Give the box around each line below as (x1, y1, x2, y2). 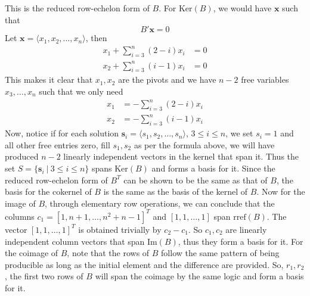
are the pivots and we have (118, 73, 216, 86)
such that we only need (39, 85, 123, 98)
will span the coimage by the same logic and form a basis (95, 270, 304, 282)
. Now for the (256, 185, 305, 198)
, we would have (213, 2, 272, 14)
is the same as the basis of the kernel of (103, 185, 248, 198)
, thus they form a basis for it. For (178, 235, 303, 247)
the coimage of (5, 247, 58, 259)
